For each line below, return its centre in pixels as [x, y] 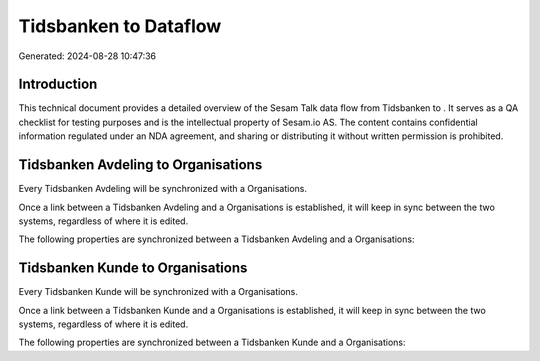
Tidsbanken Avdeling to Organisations [140, 165]
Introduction [58, 84]
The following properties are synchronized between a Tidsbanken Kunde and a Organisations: [212, 342]
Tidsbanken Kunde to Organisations [133, 268]
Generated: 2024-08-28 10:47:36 [87, 56]
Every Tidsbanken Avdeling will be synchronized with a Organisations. [162, 189]
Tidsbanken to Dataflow [120, 26]
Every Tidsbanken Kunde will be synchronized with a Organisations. [158, 292]
